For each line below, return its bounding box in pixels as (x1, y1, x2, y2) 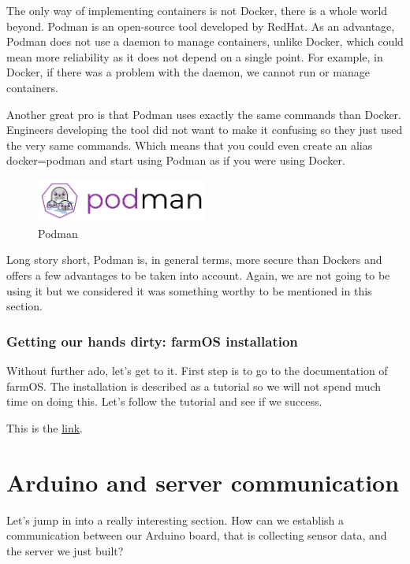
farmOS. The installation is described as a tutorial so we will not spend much (6, 377, 382, 394)
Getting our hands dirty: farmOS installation (6, 331, 298, 351)
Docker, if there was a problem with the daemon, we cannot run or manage (6, 64, 370, 80)
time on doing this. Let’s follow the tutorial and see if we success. (6, 393, 322, 410)
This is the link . (6, 419, 84, 436)
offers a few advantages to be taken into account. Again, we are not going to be (6, 267, 390, 283)
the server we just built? (6, 542, 124, 558)
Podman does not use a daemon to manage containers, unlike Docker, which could (6, 33, 404, 50)
